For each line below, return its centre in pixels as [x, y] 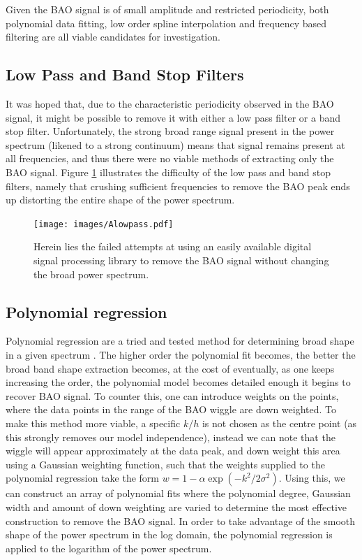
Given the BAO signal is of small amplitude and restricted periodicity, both [167, 9]
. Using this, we [312, 478]
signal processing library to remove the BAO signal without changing [181, 260]
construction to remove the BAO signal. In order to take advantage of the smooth [181, 520]
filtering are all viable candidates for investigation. [113, 37]
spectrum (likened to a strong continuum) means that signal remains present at [175, 144]
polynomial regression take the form [82, 478]
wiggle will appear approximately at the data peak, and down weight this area [173, 451]
